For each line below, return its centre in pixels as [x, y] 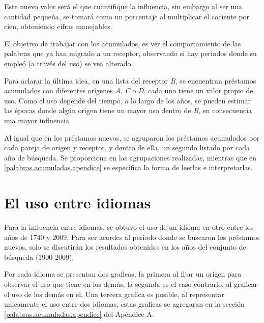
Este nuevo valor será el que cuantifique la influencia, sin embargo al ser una [123, 6]
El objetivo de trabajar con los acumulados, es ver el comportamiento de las [123, 43]
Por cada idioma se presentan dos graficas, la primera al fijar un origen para [123, 274]
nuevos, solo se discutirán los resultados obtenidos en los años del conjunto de [125, 247]
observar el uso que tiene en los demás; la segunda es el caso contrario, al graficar [131, 284]
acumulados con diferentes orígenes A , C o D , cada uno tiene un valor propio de [129, 90]
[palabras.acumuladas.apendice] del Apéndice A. [79, 314]
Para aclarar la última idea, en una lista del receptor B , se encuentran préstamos [130, 80]
